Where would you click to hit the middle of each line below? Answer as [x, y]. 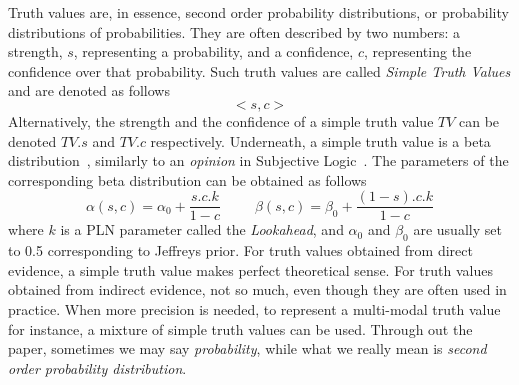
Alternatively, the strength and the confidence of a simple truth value [221, 120]
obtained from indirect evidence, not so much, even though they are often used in [257, 289]
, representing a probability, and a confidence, [213, 51]
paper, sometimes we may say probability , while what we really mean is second [247, 348]
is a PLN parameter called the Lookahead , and [202, 229]
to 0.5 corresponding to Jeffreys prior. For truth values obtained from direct [240, 250]
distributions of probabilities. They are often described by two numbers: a [234, 31]
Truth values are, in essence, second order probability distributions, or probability [258, 12]
